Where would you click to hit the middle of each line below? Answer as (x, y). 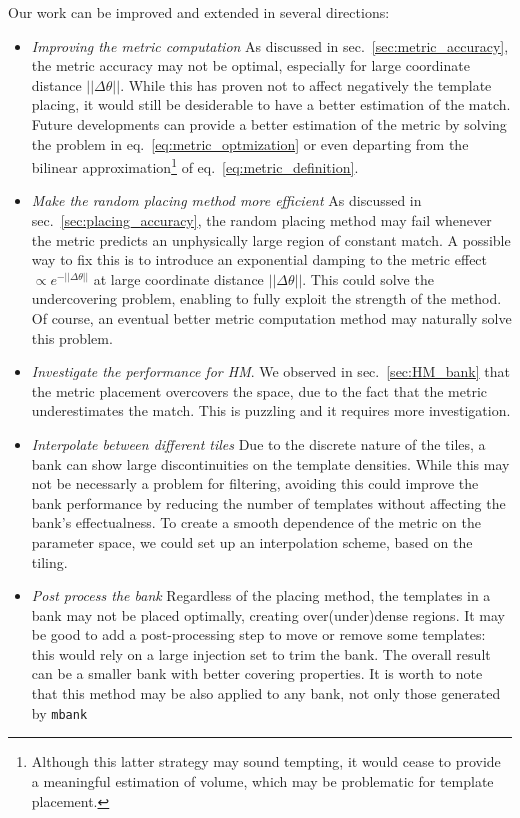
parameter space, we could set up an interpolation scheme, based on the (252, 541)
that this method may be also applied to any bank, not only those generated (266, 693)
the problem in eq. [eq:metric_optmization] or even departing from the (250, 143)
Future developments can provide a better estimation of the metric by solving (269, 123)
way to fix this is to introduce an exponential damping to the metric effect (259, 259)
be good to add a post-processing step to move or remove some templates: (258, 634)
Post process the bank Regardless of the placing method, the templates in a (261, 595)
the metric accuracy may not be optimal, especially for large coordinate (250, 65)
